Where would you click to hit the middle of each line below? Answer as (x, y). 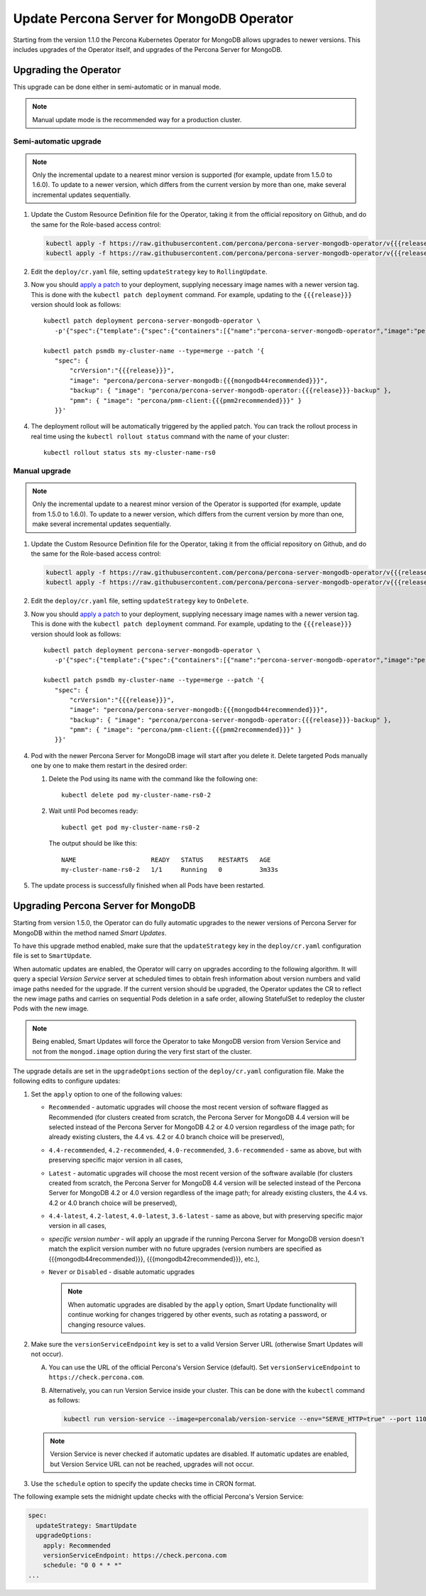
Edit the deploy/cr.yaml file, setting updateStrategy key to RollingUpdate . (149, 271)
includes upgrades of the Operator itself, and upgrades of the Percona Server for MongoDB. (148, 49)
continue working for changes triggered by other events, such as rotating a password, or (197, 1315)
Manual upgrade (42, 470)
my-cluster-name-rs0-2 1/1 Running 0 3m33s (170, 869)
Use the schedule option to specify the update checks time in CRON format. (144, 1484)
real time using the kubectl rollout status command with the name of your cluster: (160, 436)
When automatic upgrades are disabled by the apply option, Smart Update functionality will (202, 1305)
